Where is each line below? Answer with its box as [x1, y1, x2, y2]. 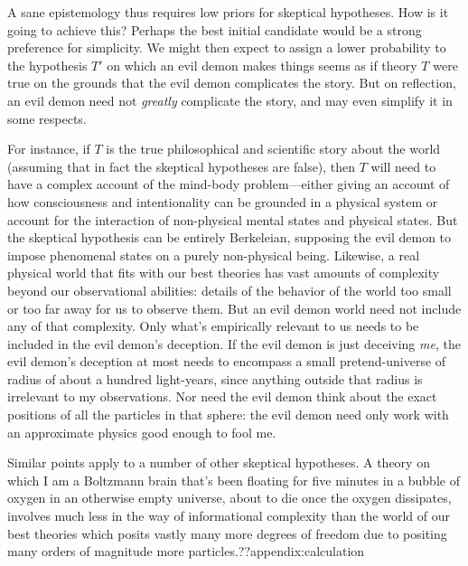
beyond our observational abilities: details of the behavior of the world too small [7, 280, 452, 299]
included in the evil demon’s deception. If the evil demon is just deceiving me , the [7, 334, 461, 353]
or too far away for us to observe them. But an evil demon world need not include [7, 298, 462, 317]
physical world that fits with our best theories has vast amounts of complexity [7, 263, 440, 282]
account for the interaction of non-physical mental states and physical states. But [7, 210, 458, 229]
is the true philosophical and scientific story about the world [106, 139, 441, 158]
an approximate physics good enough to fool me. [7, 422, 276, 441]
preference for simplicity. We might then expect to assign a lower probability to [7, 38, 446, 57]
